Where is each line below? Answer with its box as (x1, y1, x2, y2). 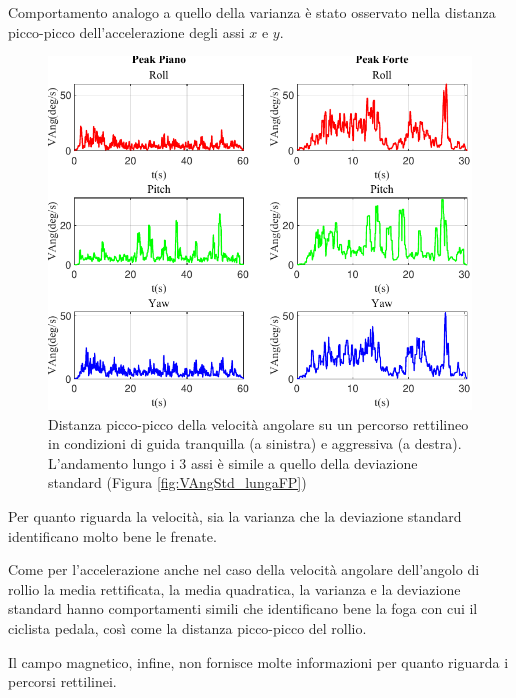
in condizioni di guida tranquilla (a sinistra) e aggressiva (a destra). (48, 433, 462, 454)
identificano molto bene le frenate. (8, 525, 217, 546)
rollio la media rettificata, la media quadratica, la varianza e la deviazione (8, 578, 461, 599)
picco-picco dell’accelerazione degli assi (8, 21, 245, 42)
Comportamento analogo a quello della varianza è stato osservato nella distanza (8, 2, 496, 22)
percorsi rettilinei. (8, 671, 117, 692)
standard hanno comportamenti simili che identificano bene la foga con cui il (8, 598, 478, 619)
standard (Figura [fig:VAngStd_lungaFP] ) (48, 472, 307, 493)
